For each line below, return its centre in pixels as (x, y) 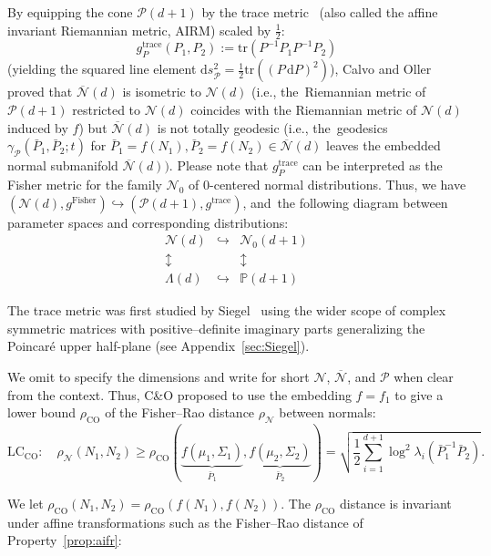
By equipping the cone (70, 12)
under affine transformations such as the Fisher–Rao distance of (185, 522)
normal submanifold (63, 165)
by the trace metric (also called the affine (320, 12)
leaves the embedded (384, 145)
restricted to (107, 110)
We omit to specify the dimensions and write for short (159, 377)
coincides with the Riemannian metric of (304, 110)
